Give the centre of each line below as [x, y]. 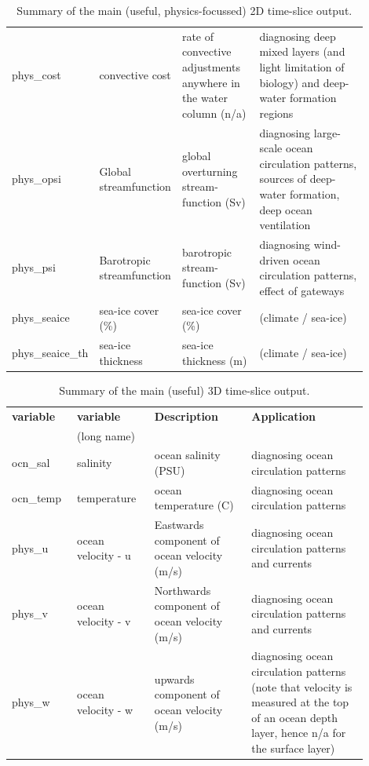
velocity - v [104, 621]
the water [205, 98]
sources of [283, 179]
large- [327, 132]
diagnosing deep [298, 36]
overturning [210, 171]
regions [276, 113]
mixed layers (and [302, 51]
